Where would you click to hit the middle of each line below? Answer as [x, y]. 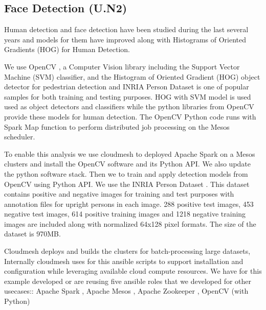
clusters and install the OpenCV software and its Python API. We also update [128, 164]
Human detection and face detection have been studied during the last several [126, 29]
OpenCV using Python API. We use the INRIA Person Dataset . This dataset [127, 184]
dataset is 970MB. [32, 234]
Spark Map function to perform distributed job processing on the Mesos [117, 126]
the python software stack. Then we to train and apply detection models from [126, 173]
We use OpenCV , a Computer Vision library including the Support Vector [122, 66]
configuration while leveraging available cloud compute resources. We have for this [133, 271]
